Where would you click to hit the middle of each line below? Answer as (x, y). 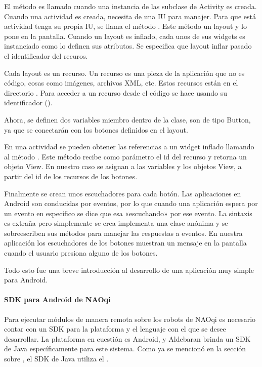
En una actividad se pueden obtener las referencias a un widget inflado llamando (129, 147)
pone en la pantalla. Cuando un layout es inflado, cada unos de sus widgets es (125, 36)
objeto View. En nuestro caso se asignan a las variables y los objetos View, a (123, 166)
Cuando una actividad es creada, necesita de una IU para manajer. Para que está (130, 16)
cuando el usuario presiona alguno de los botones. (81, 253)
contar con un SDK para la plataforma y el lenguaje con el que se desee (115, 329)
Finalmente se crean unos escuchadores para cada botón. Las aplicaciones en (123, 193)
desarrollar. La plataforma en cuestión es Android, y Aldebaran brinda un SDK (127, 338)
